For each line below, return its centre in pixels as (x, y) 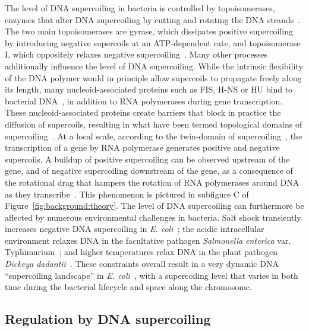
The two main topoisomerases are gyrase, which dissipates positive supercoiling (149, 31)
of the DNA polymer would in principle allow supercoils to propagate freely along (153, 77)
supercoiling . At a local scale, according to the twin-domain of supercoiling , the (154, 136)
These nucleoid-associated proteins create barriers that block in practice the (143, 112)
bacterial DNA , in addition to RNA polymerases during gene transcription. (144, 101)
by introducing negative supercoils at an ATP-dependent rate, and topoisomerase (153, 42)
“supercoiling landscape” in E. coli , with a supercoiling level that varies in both (152, 275)
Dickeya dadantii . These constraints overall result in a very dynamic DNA (142, 264)
